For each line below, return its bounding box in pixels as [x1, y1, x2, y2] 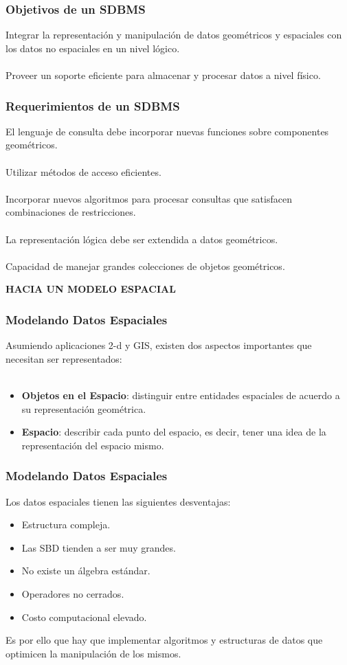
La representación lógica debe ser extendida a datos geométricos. [5, 232, 278, 246]
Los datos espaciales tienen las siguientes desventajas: [5, 494, 231, 508]
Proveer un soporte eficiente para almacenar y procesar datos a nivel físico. [5, 68, 321, 82]
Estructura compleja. [21, 517, 111, 532]
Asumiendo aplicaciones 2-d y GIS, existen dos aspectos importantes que [5, 338, 312, 352]
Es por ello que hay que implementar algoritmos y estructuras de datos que [5, 633, 323, 647]
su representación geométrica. [21, 401, 146, 416]
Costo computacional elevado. [21, 609, 147, 624]
